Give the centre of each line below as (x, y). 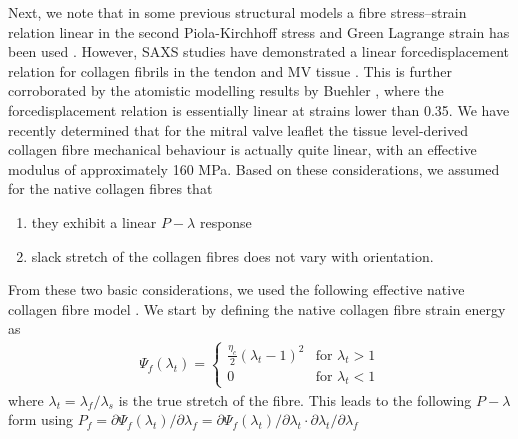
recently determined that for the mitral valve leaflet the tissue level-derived (238, 129)
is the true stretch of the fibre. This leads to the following (295, 399)
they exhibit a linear (94, 221)
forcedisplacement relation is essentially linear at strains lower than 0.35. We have (259, 109)
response (225, 221)
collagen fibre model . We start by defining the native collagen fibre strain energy (257, 308)
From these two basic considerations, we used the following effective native (236, 289)
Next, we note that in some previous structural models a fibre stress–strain (237, 12)
